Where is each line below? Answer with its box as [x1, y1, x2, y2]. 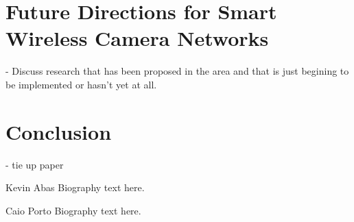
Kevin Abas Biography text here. [5, 180, 145, 195]
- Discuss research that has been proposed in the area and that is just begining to [5, 64, 349, 78]
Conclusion [5, 117, 112, 145]
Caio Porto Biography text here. [5, 203, 141, 217]
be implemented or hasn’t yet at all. [5, 77, 157, 91]
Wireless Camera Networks [5, 24, 269, 52]
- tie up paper [5, 157, 64, 171]
